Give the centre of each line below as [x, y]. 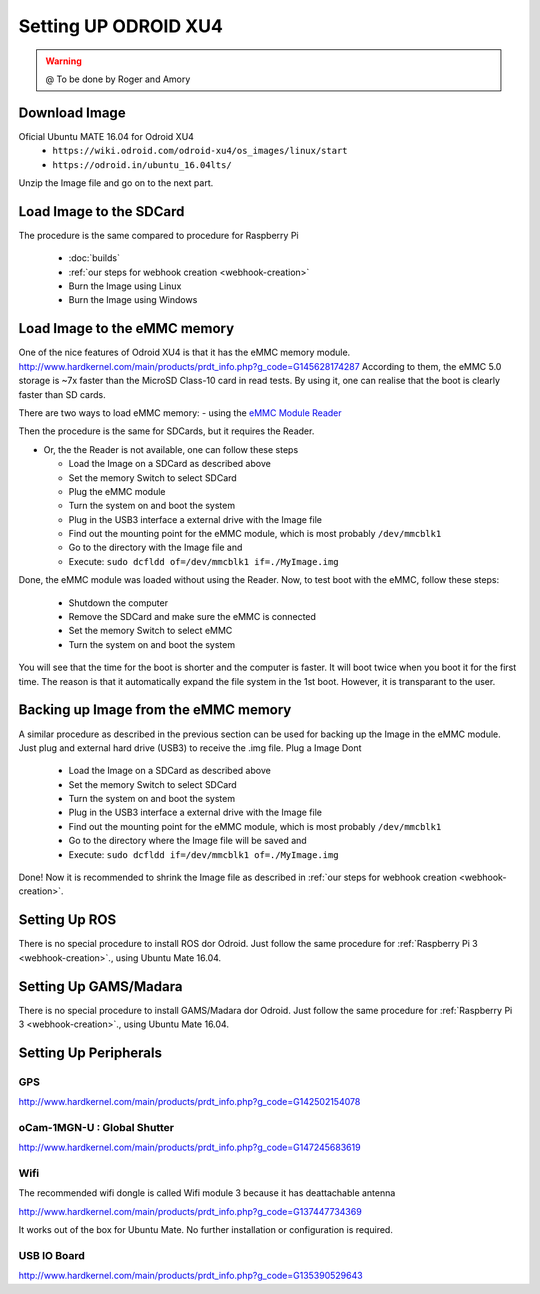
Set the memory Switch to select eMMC [150, 631]
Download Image [72, 112]
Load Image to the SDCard [101, 211]
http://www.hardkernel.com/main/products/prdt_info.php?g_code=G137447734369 [190, 1211]
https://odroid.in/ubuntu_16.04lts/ [142, 164]
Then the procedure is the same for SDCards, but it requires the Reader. [166, 431]
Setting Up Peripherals [90, 1052]
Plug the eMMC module [117, 491]
